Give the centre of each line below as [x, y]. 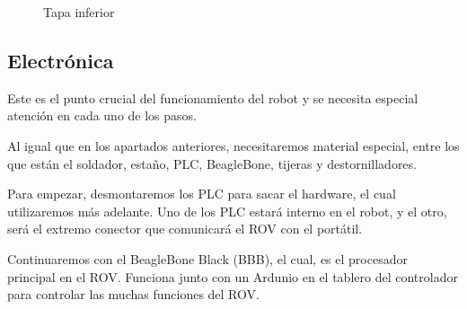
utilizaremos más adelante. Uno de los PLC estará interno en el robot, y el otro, [227, 211]
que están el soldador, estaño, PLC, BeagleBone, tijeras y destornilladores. [212, 163]
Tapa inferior [79, 12]
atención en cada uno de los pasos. [102, 115]
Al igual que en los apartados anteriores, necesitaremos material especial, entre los [233, 145]
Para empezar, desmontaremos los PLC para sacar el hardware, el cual [202, 194]
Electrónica [61, 60]
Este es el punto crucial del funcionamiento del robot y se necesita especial [213, 97]
